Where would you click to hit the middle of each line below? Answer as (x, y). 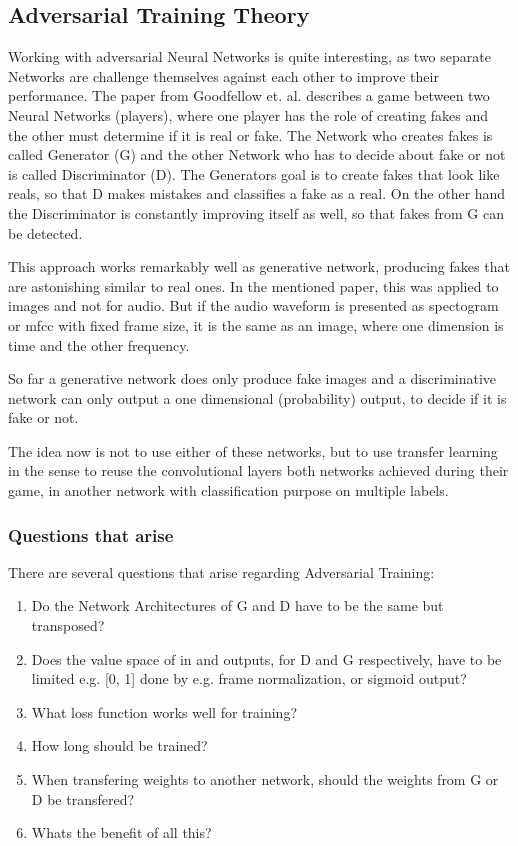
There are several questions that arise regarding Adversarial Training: (221, 571)
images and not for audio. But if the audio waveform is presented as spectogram (253, 305)
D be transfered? (83, 798)
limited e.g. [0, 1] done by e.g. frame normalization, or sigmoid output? (249, 678)
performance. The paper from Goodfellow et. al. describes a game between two (249, 95)
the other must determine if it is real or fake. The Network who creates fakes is (250, 134)
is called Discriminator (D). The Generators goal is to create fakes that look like (254, 173)
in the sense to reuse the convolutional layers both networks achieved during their (258, 470)
